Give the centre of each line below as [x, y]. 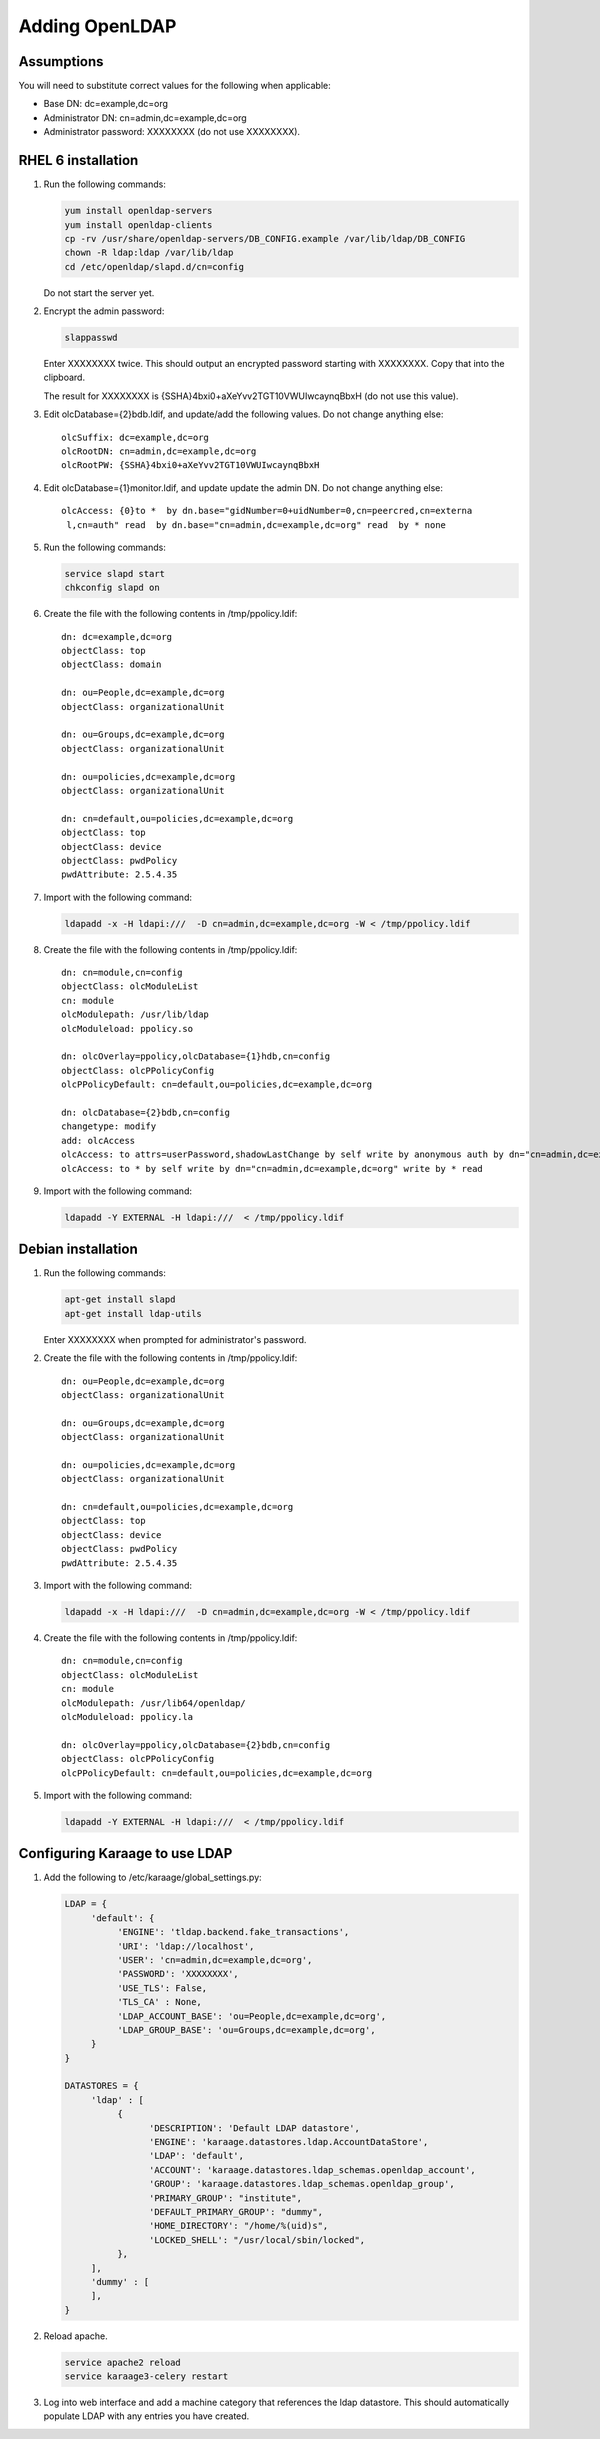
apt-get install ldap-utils [133, 1313]
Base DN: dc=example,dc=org [106, 104]
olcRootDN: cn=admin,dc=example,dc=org [159, 451]
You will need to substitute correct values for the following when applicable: [175, 86]
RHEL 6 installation [78, 160]
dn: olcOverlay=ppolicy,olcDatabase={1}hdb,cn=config [195, 1056]
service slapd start [114, 573]
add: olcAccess [98, 1140]
